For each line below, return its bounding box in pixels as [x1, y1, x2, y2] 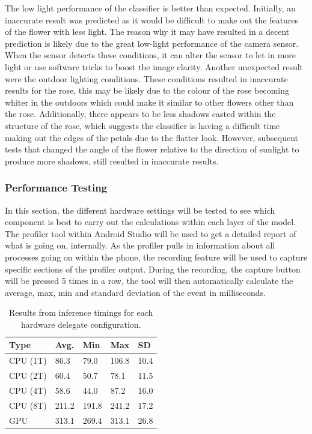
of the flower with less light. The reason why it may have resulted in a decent [5, 25, 290, 38]
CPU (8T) [9, 399, 47, 411]
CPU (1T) [9, 354, 47, 367]
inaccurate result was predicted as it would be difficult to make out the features [5, 13, 299, 26]
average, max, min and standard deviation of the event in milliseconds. [5, 286, 266, 298]
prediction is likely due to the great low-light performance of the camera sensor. [5, 37, 299, 49]
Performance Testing [5, 180, 108, 195]
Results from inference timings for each [9, 306, 153, 319]
